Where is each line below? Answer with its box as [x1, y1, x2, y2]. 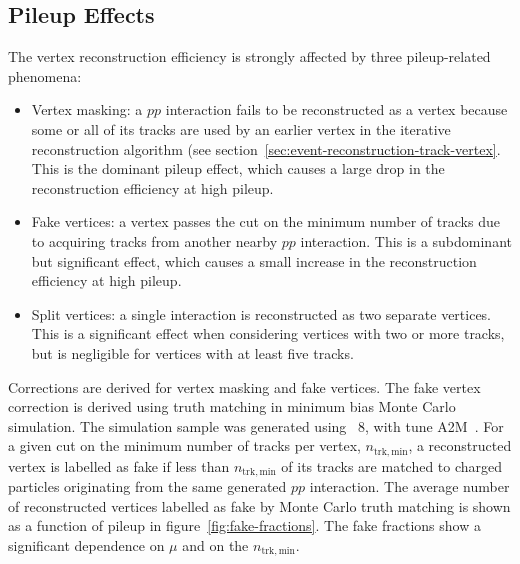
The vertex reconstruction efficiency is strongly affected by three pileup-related [8, 46, 491, 67]
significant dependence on [8, 534, 165, 555]
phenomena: [8, 65, 82, 86]
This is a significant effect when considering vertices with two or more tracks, [31, 323, 505, 344]
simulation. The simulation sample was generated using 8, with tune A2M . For [8, 415, 504, 436]
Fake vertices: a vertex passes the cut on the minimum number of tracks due [31, 211, 500, 232]
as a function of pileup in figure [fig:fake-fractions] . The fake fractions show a [8, 515, 481, 536]
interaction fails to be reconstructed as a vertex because [165, 99, 508, 120]
